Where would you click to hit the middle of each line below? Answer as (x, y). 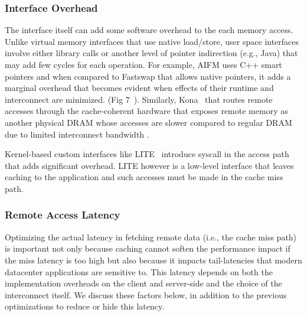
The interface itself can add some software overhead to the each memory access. (149, 30)
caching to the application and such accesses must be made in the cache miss (144, 177)
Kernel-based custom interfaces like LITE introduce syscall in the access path (147, 154)
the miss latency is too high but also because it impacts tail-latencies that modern (153, 260)
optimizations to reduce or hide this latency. (85, 306)
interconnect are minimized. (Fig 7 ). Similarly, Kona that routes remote (139, 99)
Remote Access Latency (63, 215)
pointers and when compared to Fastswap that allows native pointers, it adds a (148, 76)
